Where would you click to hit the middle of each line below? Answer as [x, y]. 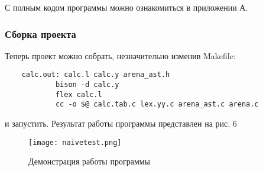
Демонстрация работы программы [90, 161]
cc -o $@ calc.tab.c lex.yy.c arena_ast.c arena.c [157, 104]
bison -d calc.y [87, 85]
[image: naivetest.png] [75, 142]
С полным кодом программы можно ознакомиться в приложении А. [126, 7]
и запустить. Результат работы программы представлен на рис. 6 [121, 123]
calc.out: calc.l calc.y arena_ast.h [96, 75]
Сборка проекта [40, 33]
